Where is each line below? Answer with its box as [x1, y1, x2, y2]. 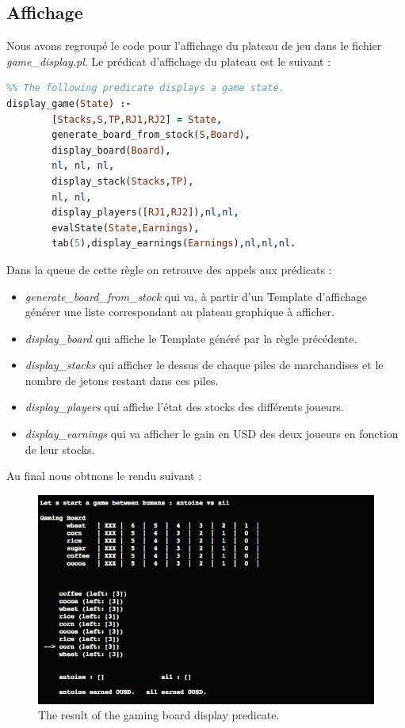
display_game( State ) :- [6, 97, 132, 109]
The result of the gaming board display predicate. [38, 707, 280, 723]
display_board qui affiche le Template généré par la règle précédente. [25, 330, 357, 346]
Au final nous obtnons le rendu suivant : [6, 467, 202, 484]
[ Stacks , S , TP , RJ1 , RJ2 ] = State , [52, 113, 223, 125]
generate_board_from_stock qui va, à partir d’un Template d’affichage [25, 288, 367, 304]
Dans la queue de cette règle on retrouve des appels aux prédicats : [6, 261, 332, 277]
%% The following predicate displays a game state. [6, 82, 285, 94]
